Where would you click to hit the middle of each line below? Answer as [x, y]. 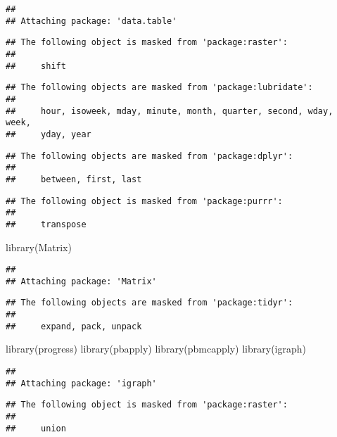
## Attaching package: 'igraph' [81, 383]
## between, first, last [74, 179]
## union [36, 428]
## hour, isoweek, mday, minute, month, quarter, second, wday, [170, 111]
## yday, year [49, 134]
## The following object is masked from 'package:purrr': [144, 201]
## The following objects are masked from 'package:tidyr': [150, 303]
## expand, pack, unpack [74, 326]
